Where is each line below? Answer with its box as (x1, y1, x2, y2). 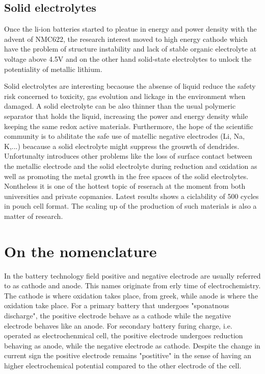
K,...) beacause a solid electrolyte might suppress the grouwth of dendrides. (4, 140, 240, 151)
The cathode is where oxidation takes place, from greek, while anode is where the (4, 290, 258, 301)
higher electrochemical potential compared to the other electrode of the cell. (4, 360, 242, 370)
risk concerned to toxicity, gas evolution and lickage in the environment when (4, 90, 246, 101)
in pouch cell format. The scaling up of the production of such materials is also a (4, 201, 257, 211)
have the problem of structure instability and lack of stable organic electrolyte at (4, 43, 257, 54)
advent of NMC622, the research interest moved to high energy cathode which (4, 33, 248, 44)
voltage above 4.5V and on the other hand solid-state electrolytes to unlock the (4, 53, 252, 64)
